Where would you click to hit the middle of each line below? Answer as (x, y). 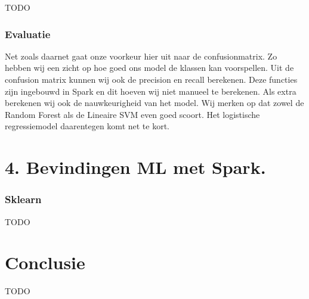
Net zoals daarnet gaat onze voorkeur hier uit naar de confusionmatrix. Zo (141, 56)
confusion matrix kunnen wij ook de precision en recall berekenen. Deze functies (151, 79)
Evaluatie (28, 34)
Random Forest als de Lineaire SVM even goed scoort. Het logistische (132, 114)
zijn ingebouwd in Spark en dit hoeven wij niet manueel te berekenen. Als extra (151, 91)
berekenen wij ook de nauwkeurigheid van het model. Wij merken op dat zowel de (154, 103)
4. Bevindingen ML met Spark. (135, 167)
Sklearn (23, 199)
